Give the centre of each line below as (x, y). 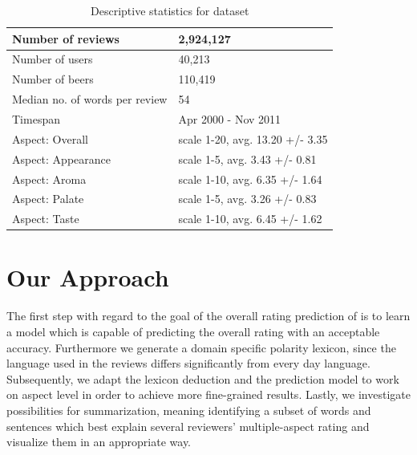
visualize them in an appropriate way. (99, 442)
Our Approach (88, 277)
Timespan (36, 118)
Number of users (53, 59)
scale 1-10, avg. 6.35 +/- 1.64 (250, 179)
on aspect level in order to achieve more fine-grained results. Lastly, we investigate (208, 394)
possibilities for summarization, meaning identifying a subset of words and (189, 410)
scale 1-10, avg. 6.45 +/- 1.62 (250, 219)
